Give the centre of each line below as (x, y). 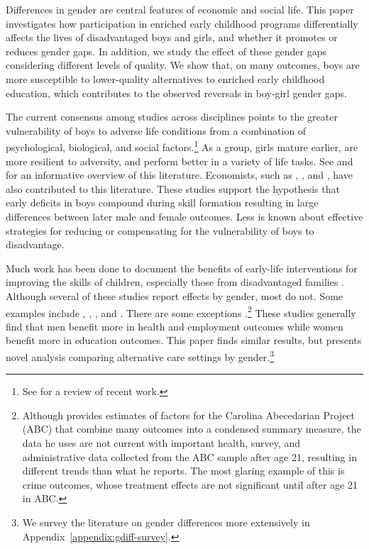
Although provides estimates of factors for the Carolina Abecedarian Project (189, 415)
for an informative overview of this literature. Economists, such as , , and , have (179, 175)
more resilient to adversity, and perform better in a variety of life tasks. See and (180, 161)
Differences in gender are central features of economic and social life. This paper (180, 9)
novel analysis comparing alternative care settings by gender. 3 (140, 355)
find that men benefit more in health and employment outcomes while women (175, 326)
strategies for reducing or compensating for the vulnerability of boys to (160, 230)
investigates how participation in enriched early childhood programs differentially (182, 23)
